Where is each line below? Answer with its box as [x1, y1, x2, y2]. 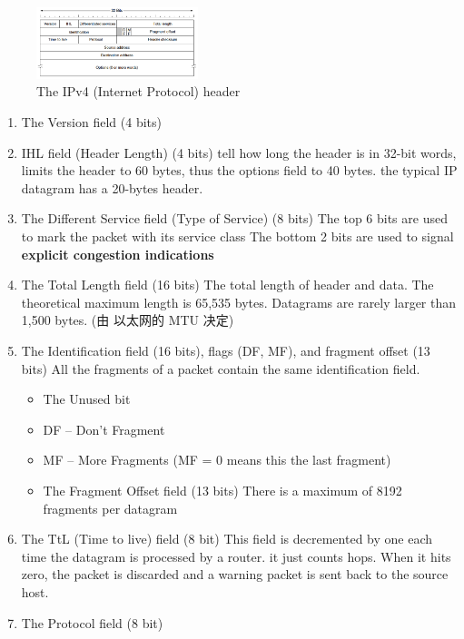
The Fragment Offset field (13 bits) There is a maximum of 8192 [43, 480, 402, 499]
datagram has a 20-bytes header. [21, 178, 203, 197]
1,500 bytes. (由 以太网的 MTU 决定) [21, 310, 234, 329]
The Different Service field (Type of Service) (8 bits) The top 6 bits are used [21, 209, 448, 228]
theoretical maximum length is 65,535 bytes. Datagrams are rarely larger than [21, 292, 457, 311]
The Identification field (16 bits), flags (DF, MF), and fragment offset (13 [21, 340, 430, 359]
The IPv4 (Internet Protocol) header [36, 82, 241, 101]
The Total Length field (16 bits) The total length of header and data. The [21, 275, 434, 294]
